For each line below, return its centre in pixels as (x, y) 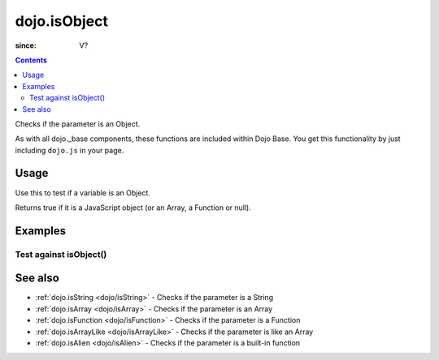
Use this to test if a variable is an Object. (83, 193)
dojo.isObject (62, 21)
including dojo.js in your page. (70, 150)
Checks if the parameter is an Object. (78, 124)
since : (26, 45)
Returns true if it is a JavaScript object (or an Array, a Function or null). (133, 208)
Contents (31, 60)
